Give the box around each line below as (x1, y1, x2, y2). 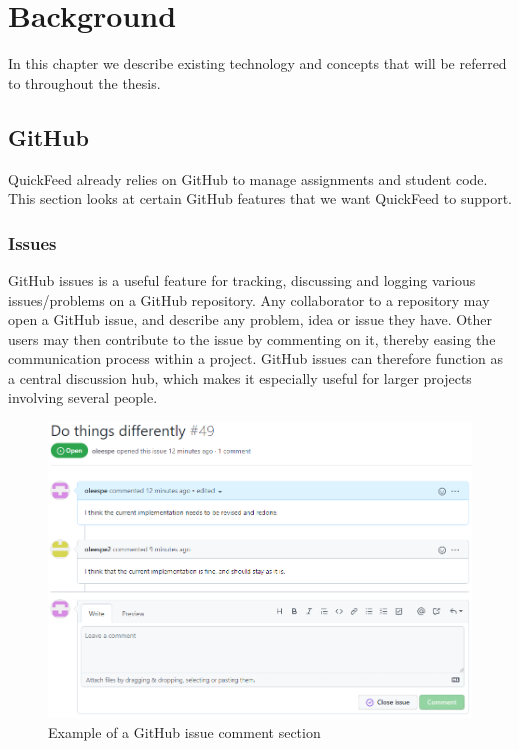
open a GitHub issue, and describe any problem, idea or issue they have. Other (8, 309, 493, 330)
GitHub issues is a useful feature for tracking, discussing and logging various (8, 269, 476, 290)
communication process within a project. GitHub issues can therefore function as (8, 348, 503, 369)
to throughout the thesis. (8, 72, 161, 93)
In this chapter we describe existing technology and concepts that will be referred (8, 53, 507, 74)
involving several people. (8, 387, 158, 408)
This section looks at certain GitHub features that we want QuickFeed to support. (8, 188, 513, 209)
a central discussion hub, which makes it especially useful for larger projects (8, 367, 472, 388)
